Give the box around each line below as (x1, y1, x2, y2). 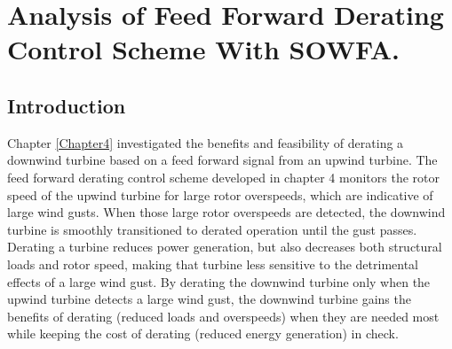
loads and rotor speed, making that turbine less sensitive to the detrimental (7, 254, 419, 273)
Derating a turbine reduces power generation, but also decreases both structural (7, 237, 442, 256)
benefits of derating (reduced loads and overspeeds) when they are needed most (7, 306, 440, 325)
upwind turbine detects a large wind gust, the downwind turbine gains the (7, 290, 411, 308)
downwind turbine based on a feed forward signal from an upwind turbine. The (7, 151, 438, 169)
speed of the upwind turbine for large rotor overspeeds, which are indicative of (7, 185, 433, 204)
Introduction (7, 91, 126, 119)
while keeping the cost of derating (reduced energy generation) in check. (7, 324, 399, 343)
